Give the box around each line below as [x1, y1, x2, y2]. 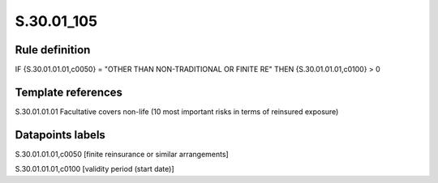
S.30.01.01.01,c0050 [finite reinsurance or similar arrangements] [15, 149, 229, 159]
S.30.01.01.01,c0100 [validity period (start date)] [15, 164, 174, 174]
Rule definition [15, 43, 91, 57]
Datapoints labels [15, 128, 105, 142]
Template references [15, 85, 123, 99]
